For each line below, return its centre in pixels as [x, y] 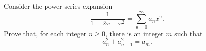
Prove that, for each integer [45, 33]
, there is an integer [135, 33]
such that [188, 33]
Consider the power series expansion [58, 6]
